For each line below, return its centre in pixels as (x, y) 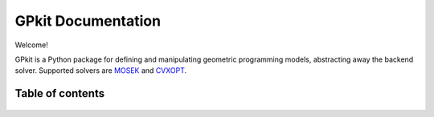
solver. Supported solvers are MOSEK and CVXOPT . (101, 71)
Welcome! (31, 45)
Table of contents (59, 93)
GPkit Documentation (88, 21)
